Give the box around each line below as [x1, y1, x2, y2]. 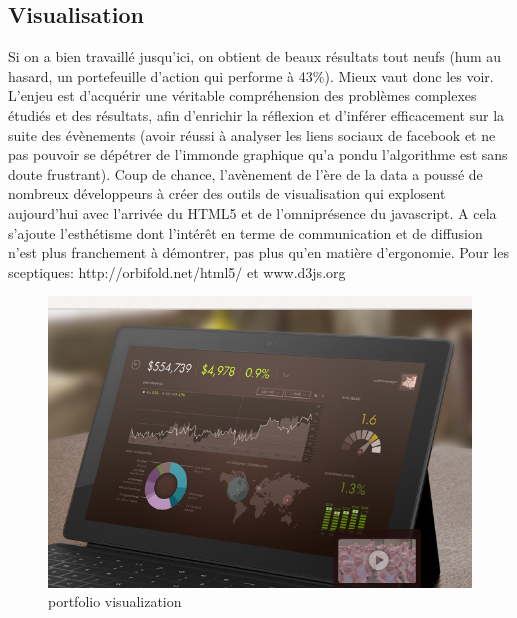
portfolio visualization [48, 591, 182, 612]
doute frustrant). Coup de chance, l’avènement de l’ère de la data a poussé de [8, 163, 483, 184]
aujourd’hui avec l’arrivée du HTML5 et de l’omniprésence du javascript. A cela [8, 202, 497, 223]
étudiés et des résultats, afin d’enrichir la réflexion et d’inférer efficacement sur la [8, 104, 505, 125]
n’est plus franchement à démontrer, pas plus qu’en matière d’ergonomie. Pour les [8, 242, 509, 263]
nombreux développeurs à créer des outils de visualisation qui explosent [8, 183, 446, 204]
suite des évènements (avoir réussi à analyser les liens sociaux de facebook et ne [8, 124, 496, 145]
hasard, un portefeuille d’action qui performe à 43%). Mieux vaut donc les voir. [8, 65, 494, 86]
